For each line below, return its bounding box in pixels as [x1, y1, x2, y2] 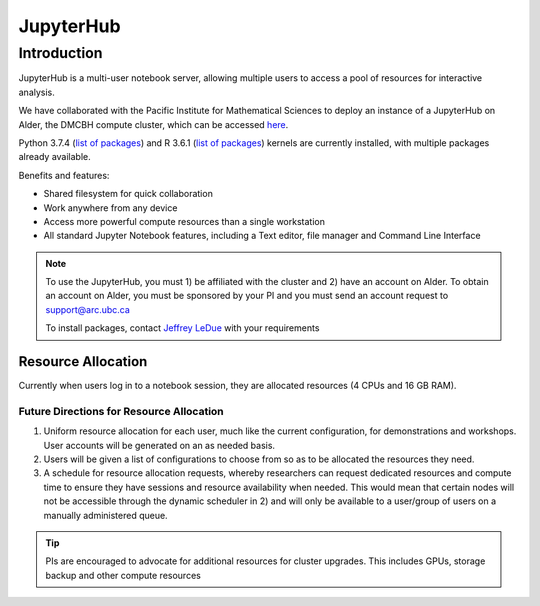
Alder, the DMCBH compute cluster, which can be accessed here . [18, 118, 289, 130]
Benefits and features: [18, 169, 110, 181]
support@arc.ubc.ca [45, 303, 130, 315]
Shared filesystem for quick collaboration [43, 188, 214, 200]
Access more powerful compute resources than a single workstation [43, 215, 325, 227]
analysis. [18, 86, 55, 98]
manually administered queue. [43, 509, 169, 521]
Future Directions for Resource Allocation [18, 404, 224, 418]
